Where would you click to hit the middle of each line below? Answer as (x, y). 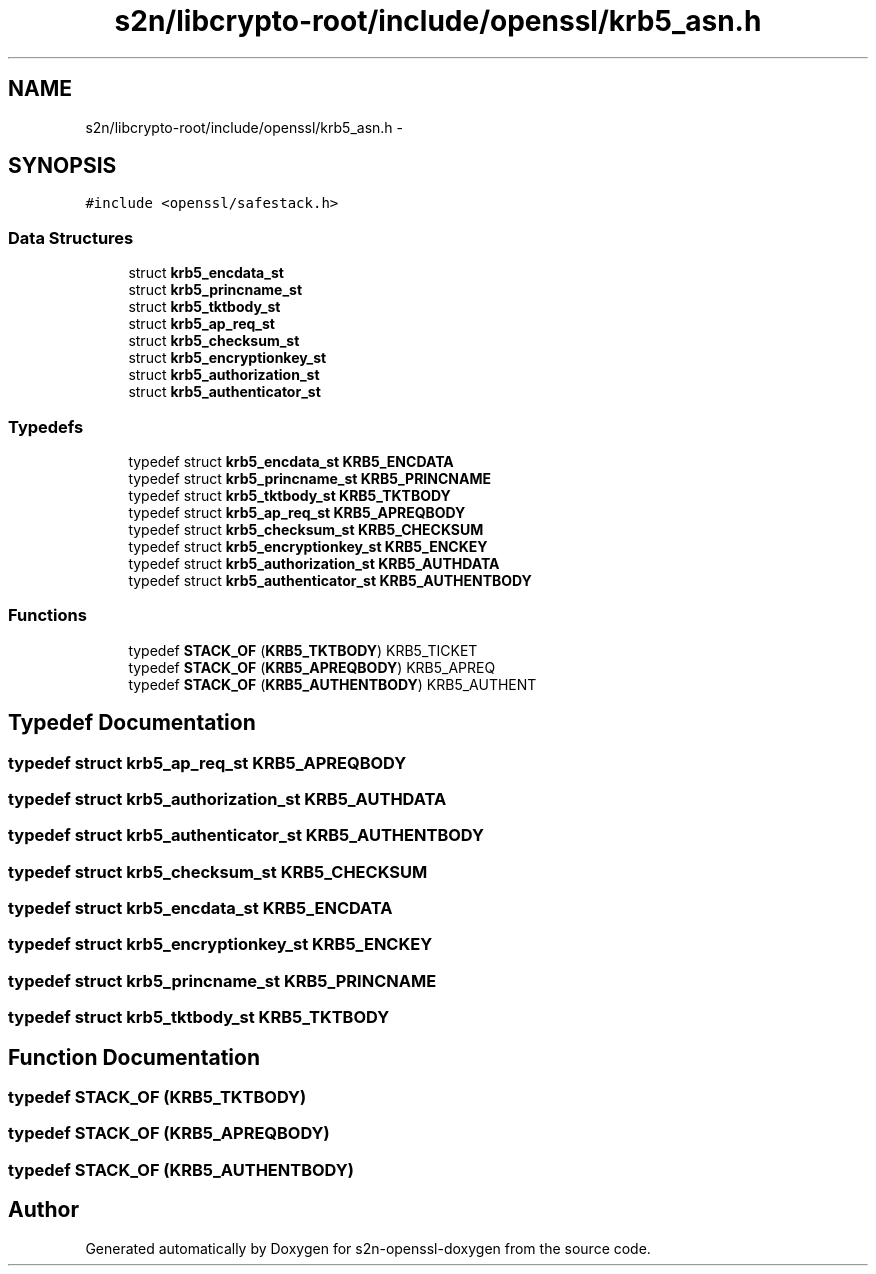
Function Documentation (134, 1057)
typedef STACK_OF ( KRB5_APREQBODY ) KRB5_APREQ (312, 667)
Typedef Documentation (132, 723)
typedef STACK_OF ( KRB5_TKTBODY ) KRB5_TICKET (303, 650)
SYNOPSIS (62, 166)
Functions (47, 615)
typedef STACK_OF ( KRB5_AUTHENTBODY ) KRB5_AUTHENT (332, 684)
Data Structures (71, 237)
